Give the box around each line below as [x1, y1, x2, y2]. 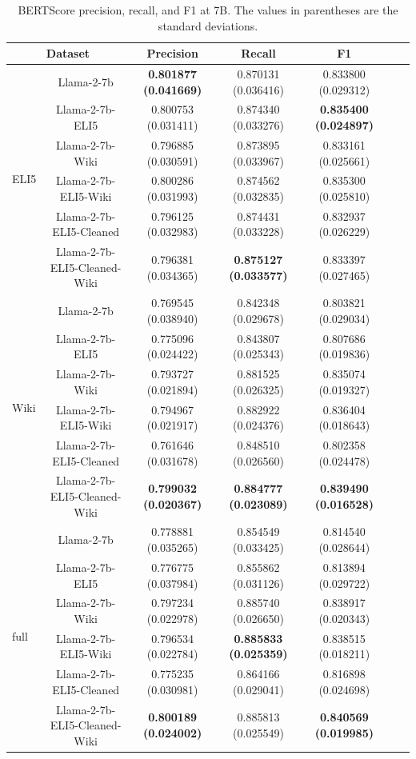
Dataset [46, 45, 90, 62]
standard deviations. [158, 17, 258, 34]
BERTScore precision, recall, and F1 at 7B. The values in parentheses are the [18, 2, 398, 18]
